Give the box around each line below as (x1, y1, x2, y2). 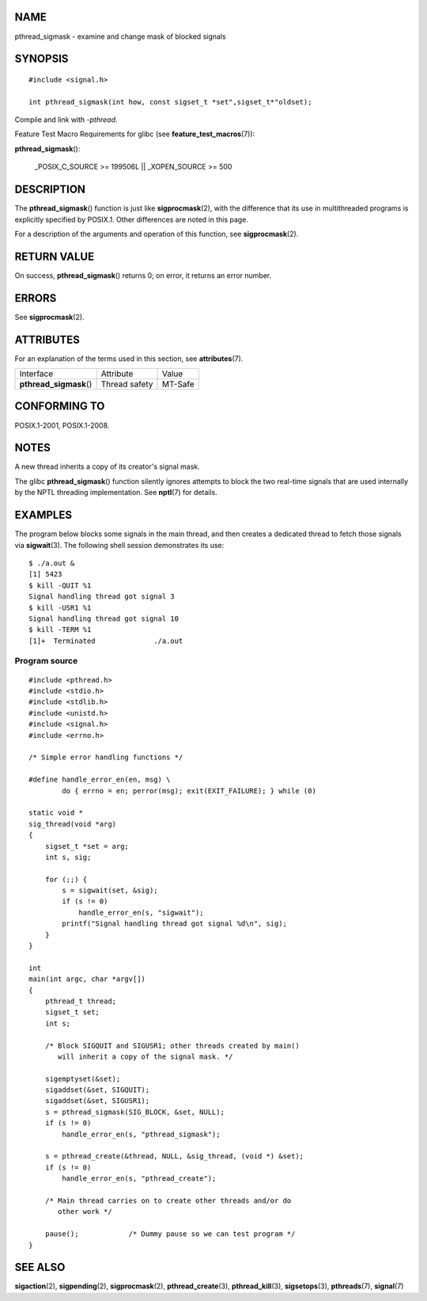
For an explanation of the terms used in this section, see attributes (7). (14, 353, 244, 363)
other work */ (58, 1208, 112, 1216)
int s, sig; (44, 852, 92, 862)
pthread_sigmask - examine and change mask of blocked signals (14, 32, 226, 41)
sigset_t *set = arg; (44, 842, 130, 850)
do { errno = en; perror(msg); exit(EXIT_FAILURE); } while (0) (62, 786, 316, 795)
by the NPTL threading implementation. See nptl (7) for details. (14, 488, 217, 497)
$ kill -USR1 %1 (28, 603, 92, 612)
